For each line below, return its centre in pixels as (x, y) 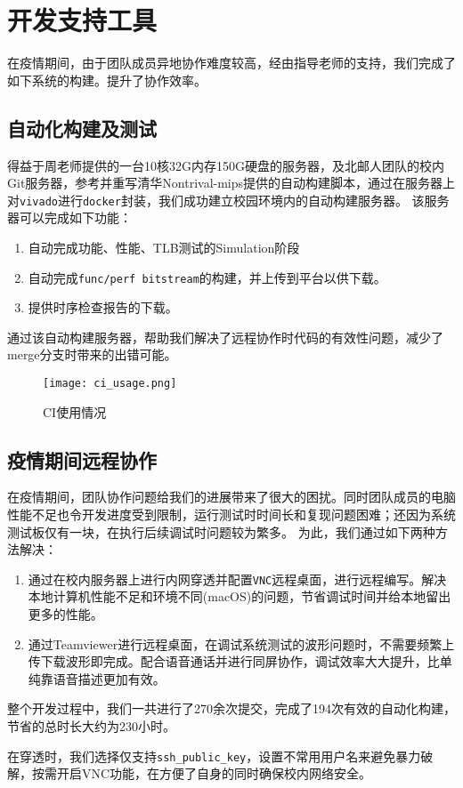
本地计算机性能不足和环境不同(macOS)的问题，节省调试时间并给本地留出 (240, 596)
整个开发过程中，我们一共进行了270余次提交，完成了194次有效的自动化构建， (231, 708)
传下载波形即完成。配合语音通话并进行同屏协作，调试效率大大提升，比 (234, 661)
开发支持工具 (82, 20)
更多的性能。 (65, 614)
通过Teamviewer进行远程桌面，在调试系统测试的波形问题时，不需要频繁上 (241, 643)
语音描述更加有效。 (109, 678)
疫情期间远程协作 (82, 459)
